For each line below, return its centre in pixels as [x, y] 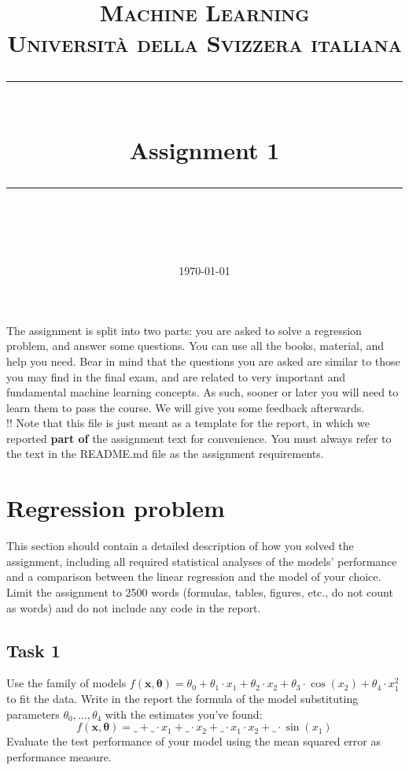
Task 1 [33, 650]
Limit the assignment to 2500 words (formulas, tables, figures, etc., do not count [200, 591]
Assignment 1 [204, 149]
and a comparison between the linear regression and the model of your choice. [194, 577]
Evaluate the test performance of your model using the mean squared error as [193, 741]
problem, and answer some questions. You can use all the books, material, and [195, 346]
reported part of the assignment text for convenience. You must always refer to [199, 438]
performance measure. [59, 756]
